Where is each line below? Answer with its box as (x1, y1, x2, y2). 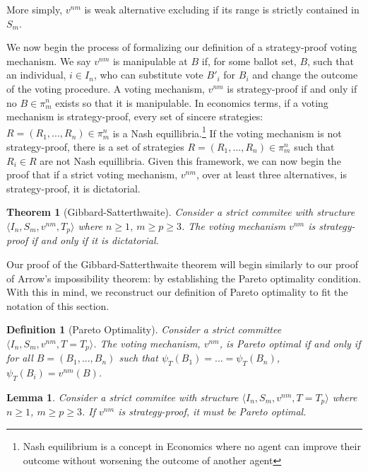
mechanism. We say (6, 53, 91, 68)
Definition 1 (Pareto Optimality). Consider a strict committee (6, 322, 282, 337)
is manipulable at (112, 53, 188, 68)
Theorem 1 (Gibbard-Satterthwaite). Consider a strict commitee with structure (6, 205, 355, 219)
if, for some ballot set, (201, 53, 297, 68)
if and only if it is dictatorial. (31, 233, 159, 248)
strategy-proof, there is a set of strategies (6, 139, 184, 154)
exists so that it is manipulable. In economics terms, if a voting (55, 95, 328, 110)
